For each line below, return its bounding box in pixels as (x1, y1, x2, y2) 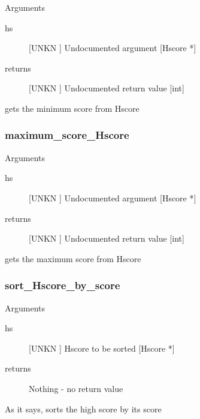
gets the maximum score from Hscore (5, 252, 141, 265)
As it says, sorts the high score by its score (5, 402, 162, 415)
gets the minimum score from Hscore (5, 102, 140, 114)
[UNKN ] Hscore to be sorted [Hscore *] (29, 341, 175, 354)
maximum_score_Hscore (5, 127, 129, 142)
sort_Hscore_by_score (5, 278, 120, 293)
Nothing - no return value (29, 382, 123, 394)
